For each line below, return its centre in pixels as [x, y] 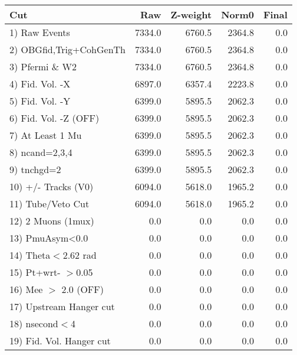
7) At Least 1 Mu [46, 135]
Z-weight [191, 14]
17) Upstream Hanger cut [62, 306]
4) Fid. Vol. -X [40, 84]
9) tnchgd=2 [35, 169]
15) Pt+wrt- [35, 272]
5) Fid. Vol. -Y [40, 101]
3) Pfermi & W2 [43, 66]
